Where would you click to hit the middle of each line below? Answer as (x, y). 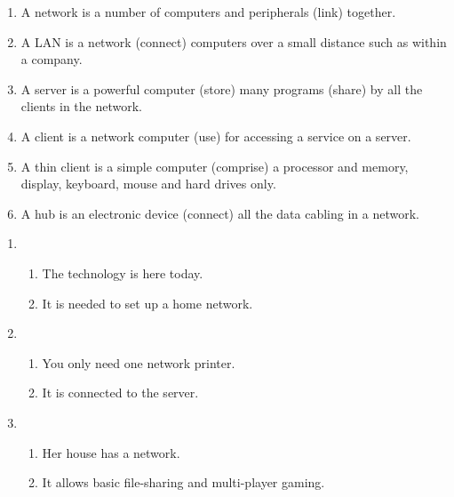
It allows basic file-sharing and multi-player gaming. (183, 482)
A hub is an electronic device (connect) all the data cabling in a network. (220, 213)
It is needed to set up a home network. (147, 303)
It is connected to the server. (120, 393)
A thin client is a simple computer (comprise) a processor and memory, (215, 166)
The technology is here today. (123, 273)
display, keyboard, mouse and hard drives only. (148, 184)
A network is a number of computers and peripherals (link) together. (208, 12)
